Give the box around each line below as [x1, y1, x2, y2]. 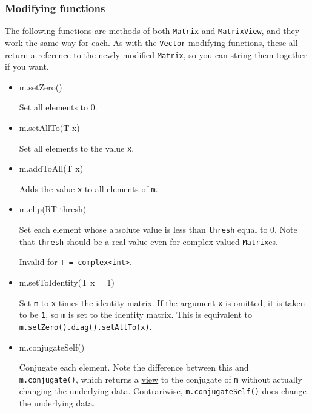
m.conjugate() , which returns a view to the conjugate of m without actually [19, 372, 302, 385]
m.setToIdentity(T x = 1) [19, 276, 115, 289]
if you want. [5, 60, 49, 73]
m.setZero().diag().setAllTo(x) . [19, 320, 152, 332]
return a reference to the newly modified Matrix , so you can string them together [5, 48, 307, 61]
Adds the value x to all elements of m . [19, 182, 158, 195]
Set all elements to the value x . [19, 141, 134, 154]
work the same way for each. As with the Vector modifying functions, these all [5, 36, 298, 49]
